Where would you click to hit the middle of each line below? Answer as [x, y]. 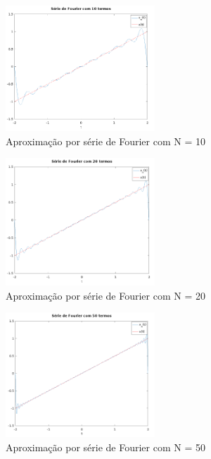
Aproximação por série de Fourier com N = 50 [105, 447]
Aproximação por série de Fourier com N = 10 [105, 141]
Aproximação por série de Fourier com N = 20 [105, 295]
